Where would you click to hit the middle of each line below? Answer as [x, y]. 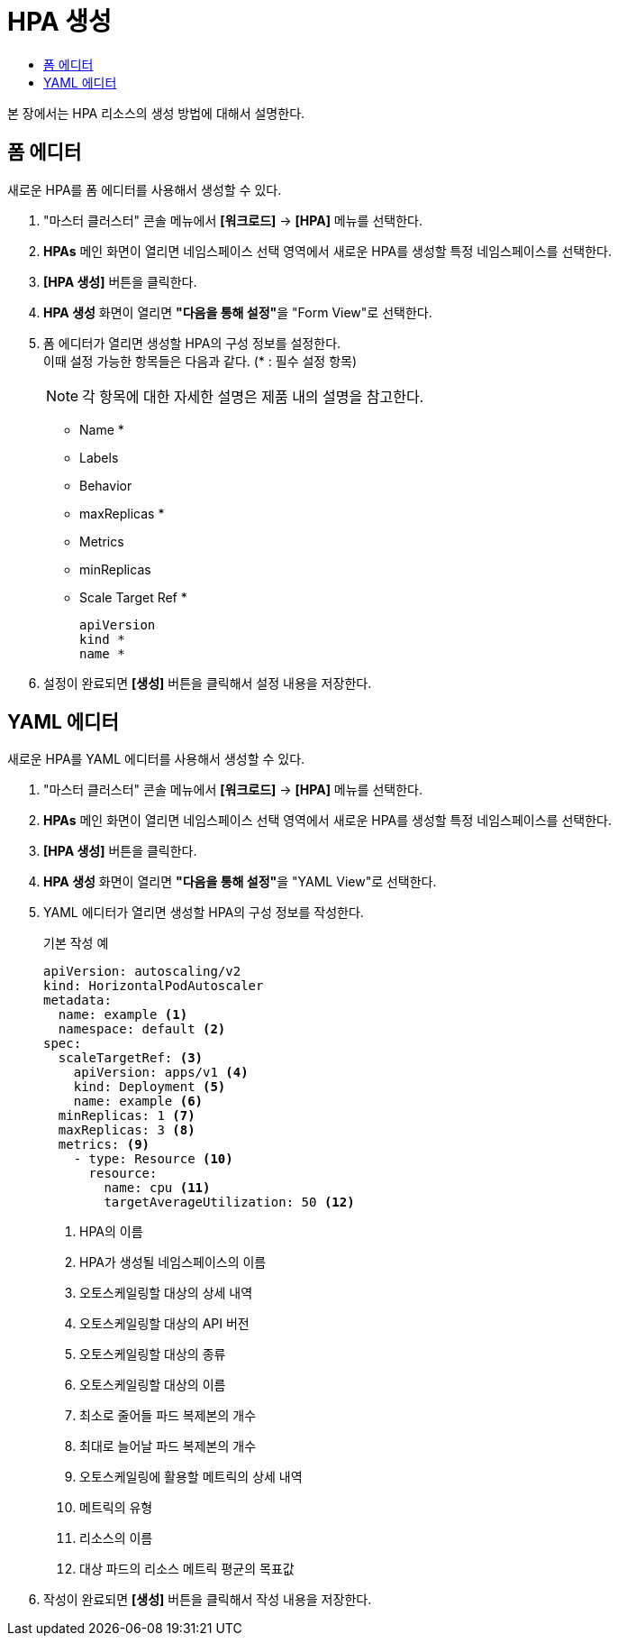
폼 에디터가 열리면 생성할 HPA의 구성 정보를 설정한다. [192, 343]
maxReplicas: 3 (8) [127, 1130]
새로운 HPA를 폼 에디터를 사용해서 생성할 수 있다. [145, 189]
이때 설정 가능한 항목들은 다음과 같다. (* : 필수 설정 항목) [200, 361]
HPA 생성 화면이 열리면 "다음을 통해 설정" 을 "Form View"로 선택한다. [238, 312]
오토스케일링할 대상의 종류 [153, 1354]
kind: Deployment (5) [150, 1087]
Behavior [106, 485]
